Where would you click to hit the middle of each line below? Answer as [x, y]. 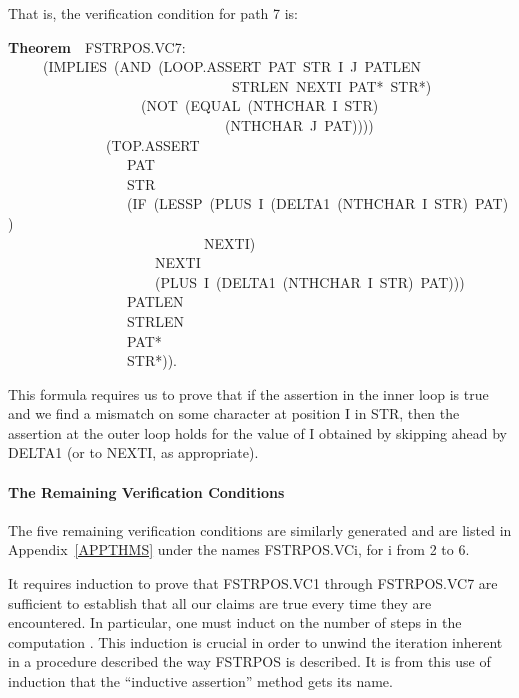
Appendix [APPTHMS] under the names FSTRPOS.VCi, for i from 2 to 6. [239, 549]
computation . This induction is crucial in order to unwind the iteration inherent [255, 641]
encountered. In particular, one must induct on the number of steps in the [235, 622]
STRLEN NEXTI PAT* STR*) [331, 85]
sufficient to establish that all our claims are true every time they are [220, 602]
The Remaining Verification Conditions [146, 491]
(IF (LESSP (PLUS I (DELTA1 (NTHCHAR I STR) [297, 203]
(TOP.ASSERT [152, 144]
